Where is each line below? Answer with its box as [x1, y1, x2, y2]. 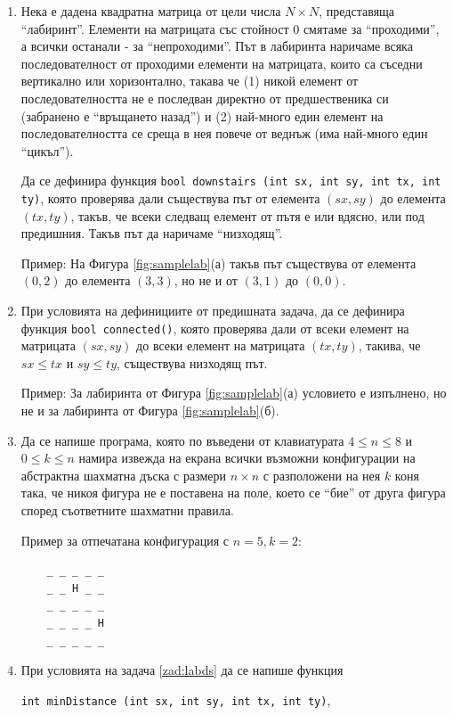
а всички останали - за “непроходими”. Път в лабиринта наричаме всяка [20, 37, 413, 55]
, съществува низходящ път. [117, 353, 268, 372]
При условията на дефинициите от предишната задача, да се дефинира [20, 301, 405, 320]
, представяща [319, 2, 395, 20]
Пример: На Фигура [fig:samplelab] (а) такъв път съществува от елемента [20, 253, 417, 272]
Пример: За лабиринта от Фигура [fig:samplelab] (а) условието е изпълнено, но [20, 383, 447, 402]
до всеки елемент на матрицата [136, 336, 305, 355]
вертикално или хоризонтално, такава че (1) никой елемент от [20, 71, 359, 90]
